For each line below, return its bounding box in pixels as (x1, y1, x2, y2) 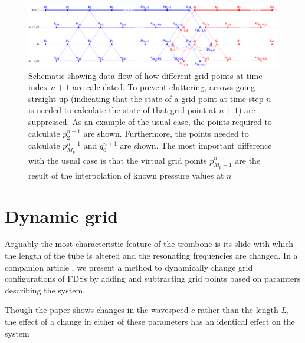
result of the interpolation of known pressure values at (28, 169, 224, 181)
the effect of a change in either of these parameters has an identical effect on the (5, 315, 295, 328)
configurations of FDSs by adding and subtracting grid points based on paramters (5, 272, 301, 285)
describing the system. (5, 283, 85, 296)
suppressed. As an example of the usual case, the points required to (28, 115, 272, 127)
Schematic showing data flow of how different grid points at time (28, 69, 263, 81)
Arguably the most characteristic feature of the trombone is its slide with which (5, 238, 294, 250)
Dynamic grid (5, 203, 119, 227)
